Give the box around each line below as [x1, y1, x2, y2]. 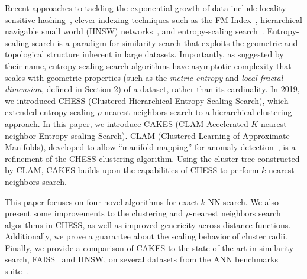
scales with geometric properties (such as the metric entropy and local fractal [5, 71, 283, 83]
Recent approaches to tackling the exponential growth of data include [5, 2, 257, 14]
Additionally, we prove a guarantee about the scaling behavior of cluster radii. [5, 230, 287, 242]
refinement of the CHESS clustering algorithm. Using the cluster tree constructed [5, 152, 300, 164]
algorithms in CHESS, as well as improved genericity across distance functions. [5, 218, 291, 231]
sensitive [5, 13, 35, 25]
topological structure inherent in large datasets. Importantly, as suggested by [5, 48, 284, 60]
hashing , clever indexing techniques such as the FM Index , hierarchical [38, 13, 302, 25]
